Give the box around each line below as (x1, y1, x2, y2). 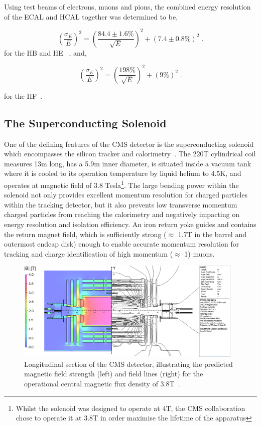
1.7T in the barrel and (178, 229, 246, 239)
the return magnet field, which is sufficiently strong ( (4, 229, 167, 239)
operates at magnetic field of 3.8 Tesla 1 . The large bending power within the (4, 178, 239, 190)
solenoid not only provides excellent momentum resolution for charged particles (4, 189, 248, 200)
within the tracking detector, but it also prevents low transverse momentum (4, 199, 237, 209)
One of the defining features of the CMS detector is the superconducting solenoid (4, 138, 254, 149)
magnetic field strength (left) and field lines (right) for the (24, 368, 203, 379)
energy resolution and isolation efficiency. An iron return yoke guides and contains (4, 219, 256, 229)
